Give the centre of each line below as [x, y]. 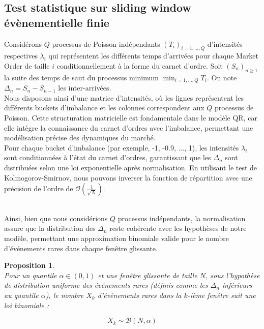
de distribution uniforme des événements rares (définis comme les [106, 285]
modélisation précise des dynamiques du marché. [80, 138]
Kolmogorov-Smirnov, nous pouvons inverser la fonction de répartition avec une [128, 177]
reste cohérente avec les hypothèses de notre [178, 228]
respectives [21, 56]
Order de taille [27, 65]
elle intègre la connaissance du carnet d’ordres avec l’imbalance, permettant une [129, 127]
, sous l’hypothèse [233, 275]
